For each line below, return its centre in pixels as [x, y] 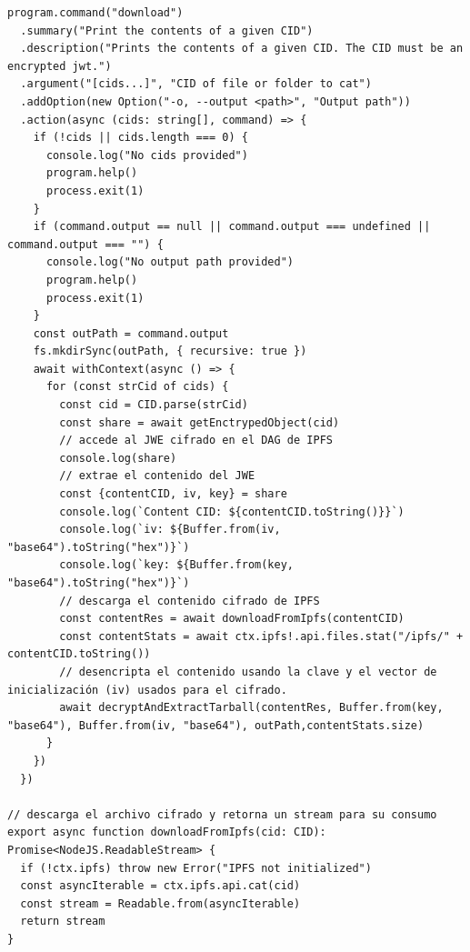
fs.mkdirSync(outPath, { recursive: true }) [170, 351]
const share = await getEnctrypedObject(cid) [200, 422]
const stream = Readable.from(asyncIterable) [160, 903]
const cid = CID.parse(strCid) [154, 405]
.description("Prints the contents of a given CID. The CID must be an [242, 49]
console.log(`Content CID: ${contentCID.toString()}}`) [232, 511]
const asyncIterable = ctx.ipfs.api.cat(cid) [160, 886]
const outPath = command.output [131, 333]
